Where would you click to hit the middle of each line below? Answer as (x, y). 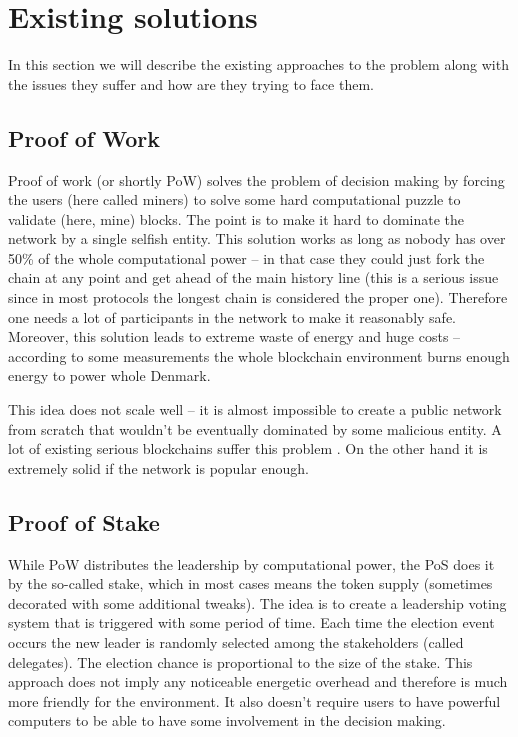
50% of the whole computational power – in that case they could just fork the (246, 257)
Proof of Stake (84, 521)
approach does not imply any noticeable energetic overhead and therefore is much (258, 681)
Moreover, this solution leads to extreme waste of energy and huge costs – (234, 336)
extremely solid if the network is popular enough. (158, 467)
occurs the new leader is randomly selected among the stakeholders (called (236, 642)
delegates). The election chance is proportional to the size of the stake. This (240, 661)
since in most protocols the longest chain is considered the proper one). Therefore (258, 297)
